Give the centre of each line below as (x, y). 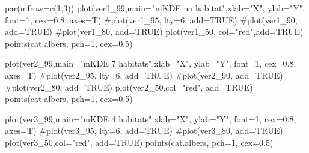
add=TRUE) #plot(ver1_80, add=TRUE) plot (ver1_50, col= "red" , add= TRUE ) (154, 31)
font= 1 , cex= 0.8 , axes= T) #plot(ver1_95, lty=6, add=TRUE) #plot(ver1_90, (151, 19)
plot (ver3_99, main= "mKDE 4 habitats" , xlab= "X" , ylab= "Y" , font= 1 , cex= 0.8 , (151, 118)
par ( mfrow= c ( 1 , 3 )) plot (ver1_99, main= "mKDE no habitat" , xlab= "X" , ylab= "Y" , (155, 8)
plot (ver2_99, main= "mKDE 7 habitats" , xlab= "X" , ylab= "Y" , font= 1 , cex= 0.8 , (151, 63)
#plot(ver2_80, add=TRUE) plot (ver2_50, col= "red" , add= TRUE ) (129, 87)
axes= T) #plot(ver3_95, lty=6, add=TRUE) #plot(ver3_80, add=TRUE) (144, 130)
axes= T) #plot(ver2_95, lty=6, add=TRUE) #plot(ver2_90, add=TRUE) (144, 75)
